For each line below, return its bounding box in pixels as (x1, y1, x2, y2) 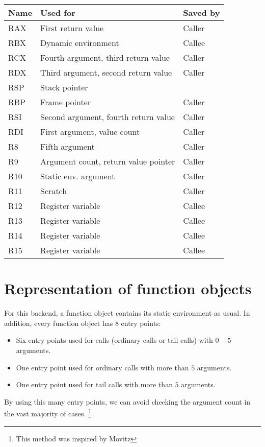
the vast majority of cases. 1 (4, 407, 91, 418)
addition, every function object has (4, 317, 113, 328)
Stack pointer (40, 81, 88, 93)
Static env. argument (40, 170, 115, 182)
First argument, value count (40, 126, 140, 137)
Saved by (183, 7, 220, 18)
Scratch (40, 185, 67, 197)
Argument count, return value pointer (40, 155, 175, 167)
